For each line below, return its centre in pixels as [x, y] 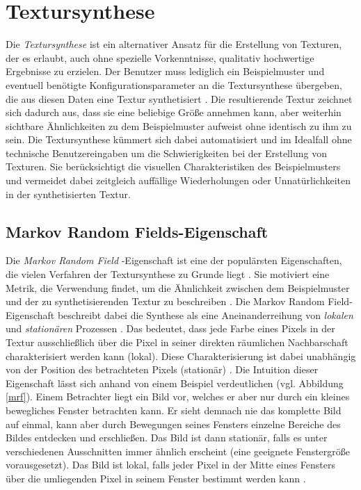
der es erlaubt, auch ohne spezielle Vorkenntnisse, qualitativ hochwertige [160, 57]
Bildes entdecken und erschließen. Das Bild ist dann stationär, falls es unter [167, 438]
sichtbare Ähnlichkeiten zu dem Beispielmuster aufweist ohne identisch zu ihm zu [179, 125]
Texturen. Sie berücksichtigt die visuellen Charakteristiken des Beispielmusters [173, 166]
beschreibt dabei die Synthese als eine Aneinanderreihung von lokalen [205, 315]
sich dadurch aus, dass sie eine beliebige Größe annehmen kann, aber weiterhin [174, 112]
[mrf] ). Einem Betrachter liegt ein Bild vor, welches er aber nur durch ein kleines [178, 397]
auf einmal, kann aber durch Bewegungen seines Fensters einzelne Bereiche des [173, 424]
